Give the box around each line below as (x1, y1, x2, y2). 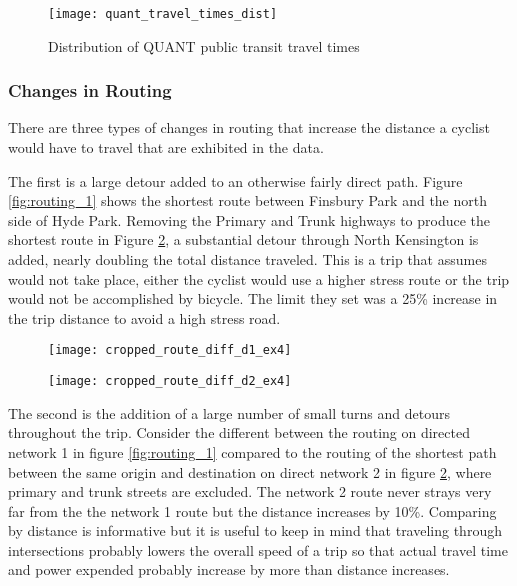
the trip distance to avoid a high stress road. (8, 307, 281, 328)
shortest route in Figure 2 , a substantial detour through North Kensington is (8, 229, 479, 250)
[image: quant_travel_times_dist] (48, 7, 278, 21)
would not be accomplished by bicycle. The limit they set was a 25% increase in (8, 288, 498, 309)
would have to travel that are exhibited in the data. (8, 137, 324, 158)
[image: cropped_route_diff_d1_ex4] (48, 343, 292, 358)
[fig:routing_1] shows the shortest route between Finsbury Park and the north (8, 190, 487, 211)
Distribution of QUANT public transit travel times (48, 35, 360, 56)
